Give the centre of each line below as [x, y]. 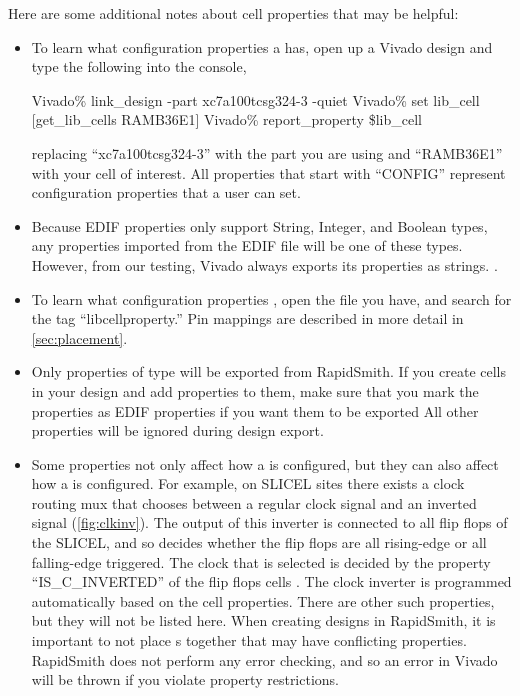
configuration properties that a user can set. [166, 192]
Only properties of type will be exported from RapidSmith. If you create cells [269, 371]
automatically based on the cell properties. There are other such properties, [263, 600]
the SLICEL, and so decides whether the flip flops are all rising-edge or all [259, 542]
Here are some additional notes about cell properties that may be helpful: [233, 13]
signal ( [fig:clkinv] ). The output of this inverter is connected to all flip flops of [269, 522]
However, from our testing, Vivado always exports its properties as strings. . [264, 264]
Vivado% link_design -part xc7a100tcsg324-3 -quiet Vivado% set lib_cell [255, 99]
